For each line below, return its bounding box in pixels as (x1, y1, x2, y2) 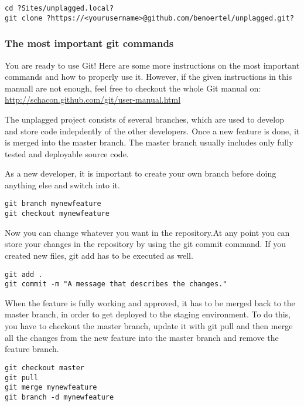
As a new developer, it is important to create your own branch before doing (5, 167, 276, 180)
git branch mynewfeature (5, 199, 101, 208)
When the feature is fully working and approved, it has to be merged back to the (5, 296, 295, 309)
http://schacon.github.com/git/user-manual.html (5, 93, 181, 106)
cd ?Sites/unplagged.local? (5, 4, 114, 12)
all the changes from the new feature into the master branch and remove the (5, 331, 279, 343)
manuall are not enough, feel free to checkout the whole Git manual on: (5, 82, 261, 94)
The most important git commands (5, 36, 174, 50)
